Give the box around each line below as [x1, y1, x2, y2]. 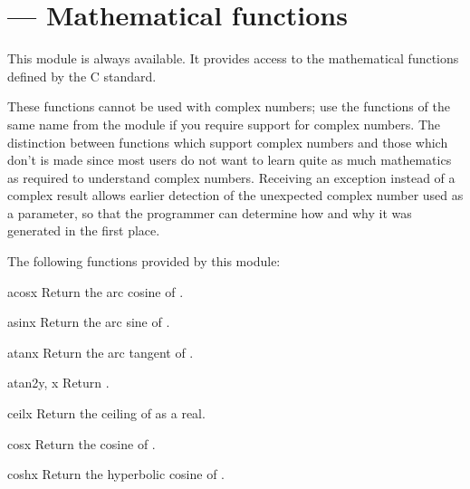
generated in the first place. [7, 221, 160, 240]
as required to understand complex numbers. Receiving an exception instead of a [7, 168, 456, 187]
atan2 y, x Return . [7, 373, 110, 392]
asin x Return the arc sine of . [7, 312, 170, 331]
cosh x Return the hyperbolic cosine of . [7, 465, 225, 484]
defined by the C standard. [7, 66, 157, 85]
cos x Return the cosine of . [7, 434, 156, 453]
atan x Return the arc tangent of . [7, 342, 194, 361]
